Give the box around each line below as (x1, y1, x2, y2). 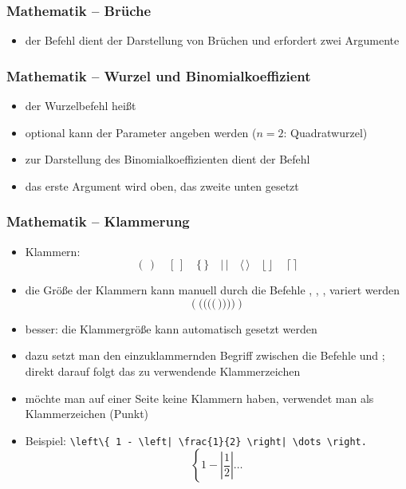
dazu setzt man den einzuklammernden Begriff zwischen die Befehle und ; (25, 347, 385, 364)
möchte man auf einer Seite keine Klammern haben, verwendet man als (25, 389, 374, 406)
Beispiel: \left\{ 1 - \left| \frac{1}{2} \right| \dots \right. (25, 432, 367, 448)
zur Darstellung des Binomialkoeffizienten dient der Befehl (25, 151, 310, 168)
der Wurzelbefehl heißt (25, 97, 136, 114)
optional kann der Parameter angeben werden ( (25, 124, 257, 140)
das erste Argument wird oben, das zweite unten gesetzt (25, 177, 299, 194)
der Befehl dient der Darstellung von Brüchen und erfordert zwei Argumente (25, 32, 400, 49)
